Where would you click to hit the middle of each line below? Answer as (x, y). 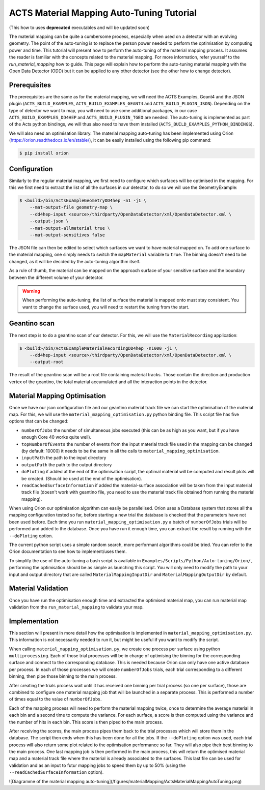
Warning (31, 291)
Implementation (34, 621)
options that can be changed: (39, 421)
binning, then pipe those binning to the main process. (63, 676)
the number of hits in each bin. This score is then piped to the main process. (86, 722)
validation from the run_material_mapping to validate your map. (77, 607)
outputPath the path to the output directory (67, 464)
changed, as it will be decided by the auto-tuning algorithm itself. (75, 261)
